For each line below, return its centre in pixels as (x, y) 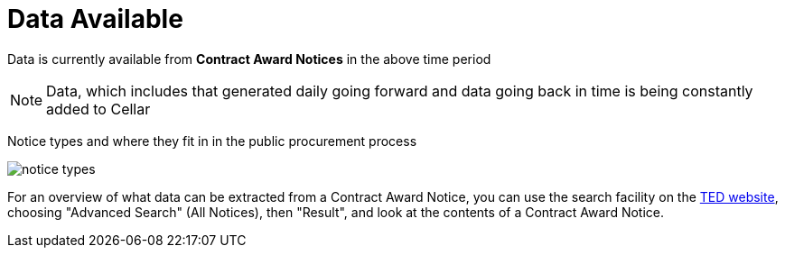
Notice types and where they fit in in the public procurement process (212, 141)
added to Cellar (98, 109)
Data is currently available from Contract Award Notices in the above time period (249, 59)
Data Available (95, 19)
